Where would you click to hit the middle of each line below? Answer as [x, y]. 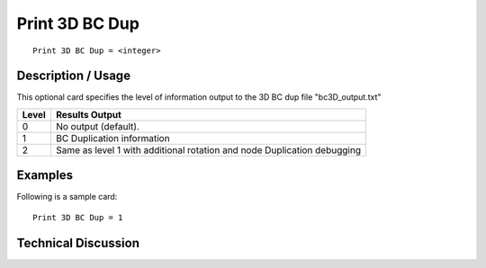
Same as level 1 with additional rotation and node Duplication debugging [208, 150]
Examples [45, 175]
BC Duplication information [112, 138]
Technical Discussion [78, 243]
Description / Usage [73, 76]
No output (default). [97, 126]
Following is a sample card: [67, 197]
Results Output [88, 114]
